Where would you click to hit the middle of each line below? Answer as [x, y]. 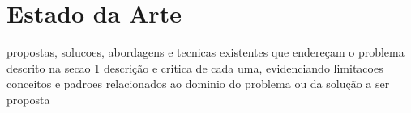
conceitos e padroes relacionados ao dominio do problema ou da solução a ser [198, 84]
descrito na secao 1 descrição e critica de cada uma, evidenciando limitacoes [195, 67]
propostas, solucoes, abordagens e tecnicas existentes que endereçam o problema [205, 52]
